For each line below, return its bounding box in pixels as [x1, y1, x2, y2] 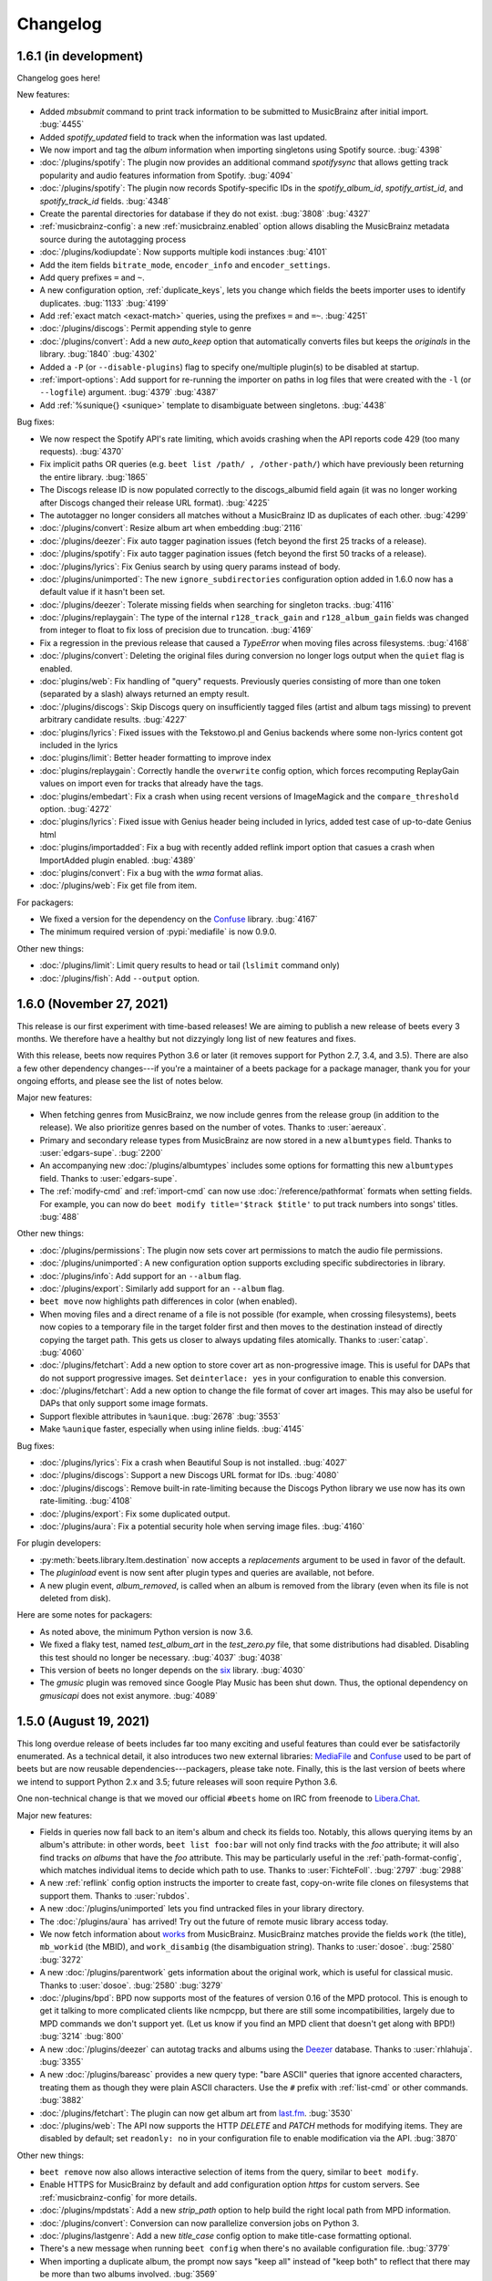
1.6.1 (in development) [16, 48, 144, 64]
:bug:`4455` [39, 119, 85, 130]
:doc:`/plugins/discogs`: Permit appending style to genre [39, 323, 252, 334]
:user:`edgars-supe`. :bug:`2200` [39, 1148, 164, 1159]
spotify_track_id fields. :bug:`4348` [39, 195, 171, 206]
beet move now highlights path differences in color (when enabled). [39, 1296, 298, 1307]
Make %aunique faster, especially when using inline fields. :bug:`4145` [39, 1423, 304, 1434]
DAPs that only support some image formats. [39, 1398, 209, 1409]
